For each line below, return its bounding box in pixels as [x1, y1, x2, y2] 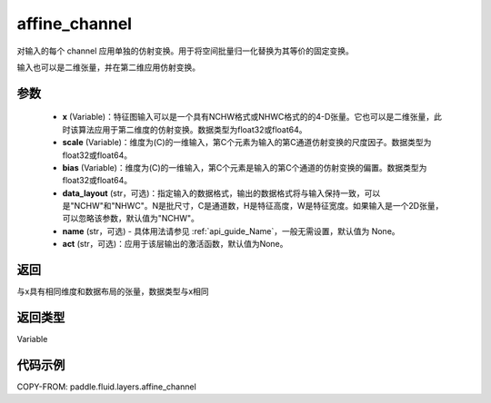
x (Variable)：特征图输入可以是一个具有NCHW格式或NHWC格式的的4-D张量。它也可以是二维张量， [62, 112, 435, 123]
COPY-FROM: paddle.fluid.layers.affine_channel [16, 381, 197, 392]
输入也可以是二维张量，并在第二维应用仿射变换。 [16, 62, 200, 73]
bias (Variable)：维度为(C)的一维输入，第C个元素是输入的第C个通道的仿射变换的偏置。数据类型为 [62, 162, 427, 172]
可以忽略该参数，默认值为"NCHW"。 [62, 213, 200, 224]
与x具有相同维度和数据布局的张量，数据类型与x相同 [16, 286, 209, 297]
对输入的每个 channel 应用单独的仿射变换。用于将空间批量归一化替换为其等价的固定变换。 [16, 45, 355, 56]
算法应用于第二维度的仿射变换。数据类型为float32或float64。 [77, 123, 307, 135]
